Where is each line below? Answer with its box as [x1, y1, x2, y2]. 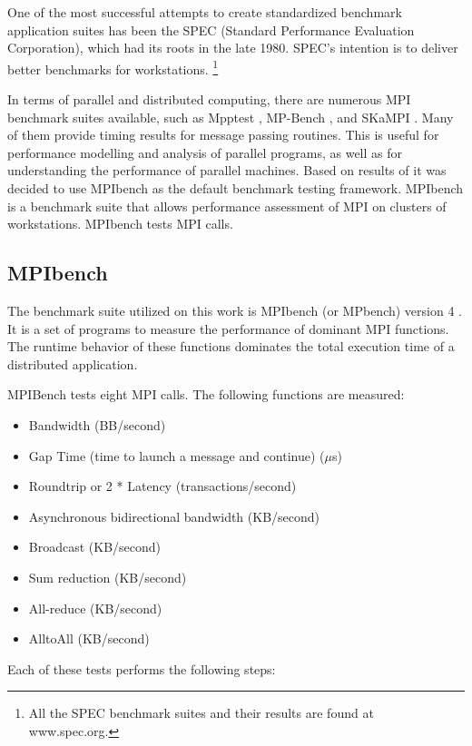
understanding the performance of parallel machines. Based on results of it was [7, 161, 447, 180]
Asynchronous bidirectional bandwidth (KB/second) [28, 506, 320, 525]
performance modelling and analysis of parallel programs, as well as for [7, 142, 403, 162]
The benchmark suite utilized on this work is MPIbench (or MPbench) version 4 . [7, 300, 462, 319]
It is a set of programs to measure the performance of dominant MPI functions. [7, 319, 449, 338]
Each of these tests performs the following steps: [7, 659, 276, 678]
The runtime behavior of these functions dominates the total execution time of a [7, 337, 455, 356]
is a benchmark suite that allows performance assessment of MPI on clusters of [7, 196, 447, 215]
